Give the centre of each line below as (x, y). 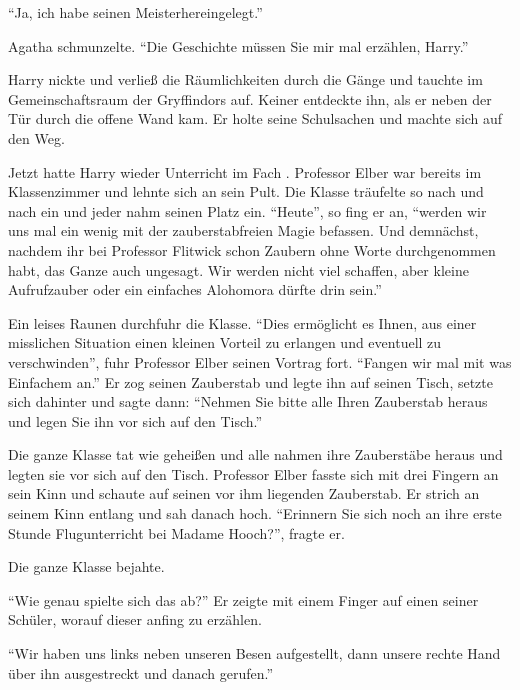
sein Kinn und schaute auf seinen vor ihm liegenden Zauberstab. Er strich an (244, 493)
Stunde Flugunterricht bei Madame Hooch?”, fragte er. (176, 532)
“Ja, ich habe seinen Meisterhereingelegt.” (135, 12)
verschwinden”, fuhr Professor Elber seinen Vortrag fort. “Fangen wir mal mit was (260, 361)
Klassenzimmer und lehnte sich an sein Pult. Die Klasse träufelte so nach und (246, 191)
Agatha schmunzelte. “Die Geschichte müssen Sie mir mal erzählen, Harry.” (238, 45)
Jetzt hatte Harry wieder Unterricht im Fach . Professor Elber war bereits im (245, 171)
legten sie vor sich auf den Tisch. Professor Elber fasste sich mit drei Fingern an (253, 473)
